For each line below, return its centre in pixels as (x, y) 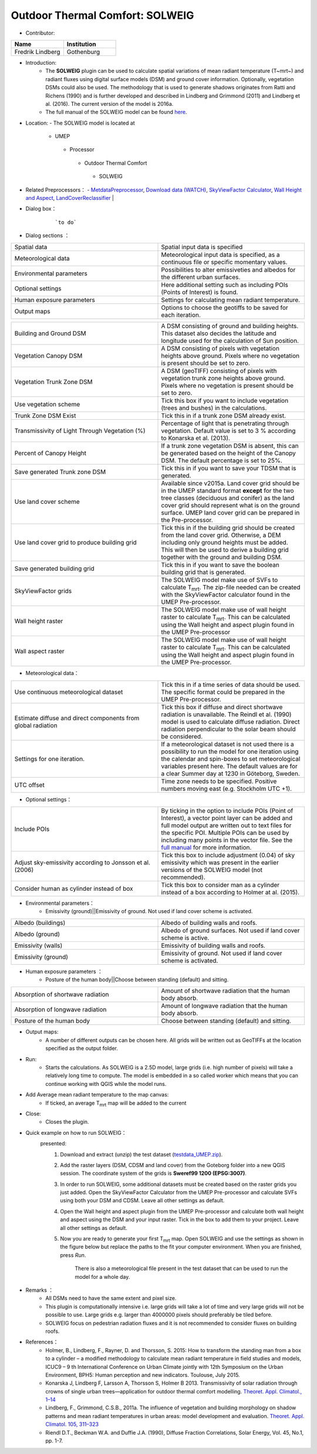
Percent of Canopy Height (50, 453)
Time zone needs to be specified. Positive (219, 781)
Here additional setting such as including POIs (225, 285)
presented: (53, 1144)
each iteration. (181, 315)
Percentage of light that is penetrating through (225, 423)
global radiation (36, 725)
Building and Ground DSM (50, 333)
